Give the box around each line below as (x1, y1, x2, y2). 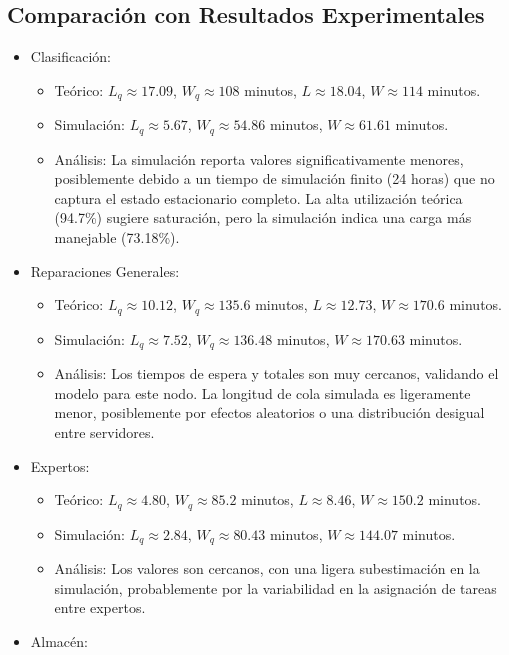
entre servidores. (54, 421, 155, 442)
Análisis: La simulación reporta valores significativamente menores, (54, 148, 464, 169)
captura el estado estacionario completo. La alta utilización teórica (54, 187, 463, 208)
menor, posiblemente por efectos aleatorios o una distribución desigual (54, 402, 485, 423)
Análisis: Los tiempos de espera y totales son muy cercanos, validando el (54, 363, 499, 384)
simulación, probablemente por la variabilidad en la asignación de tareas (54, 577, 497, 598)
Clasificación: (30, 46, 111, 67)
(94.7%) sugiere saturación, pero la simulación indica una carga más (54, 207, 472, 228)
